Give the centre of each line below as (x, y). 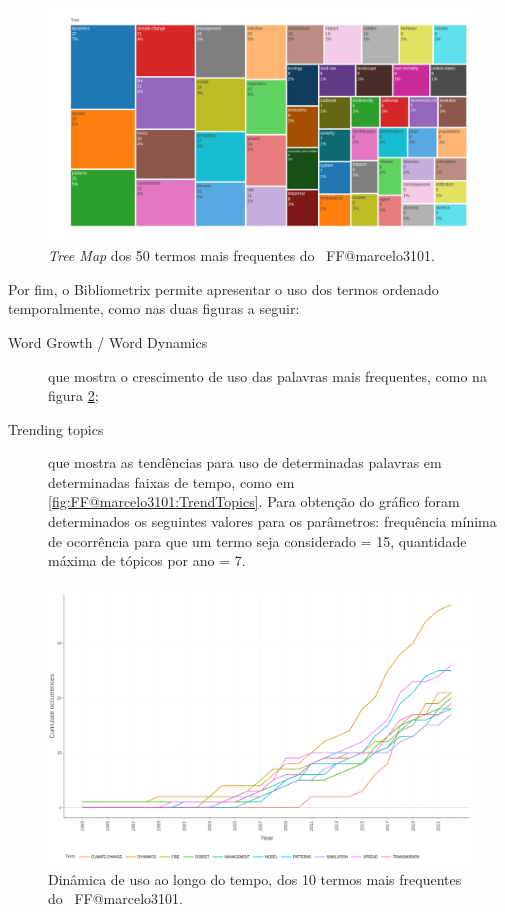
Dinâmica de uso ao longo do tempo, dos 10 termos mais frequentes (255, 878)
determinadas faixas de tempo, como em (171, 481)
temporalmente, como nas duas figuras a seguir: (154, 308)
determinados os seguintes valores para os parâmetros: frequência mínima (272, 521)
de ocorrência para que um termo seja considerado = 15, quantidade (257, 540)
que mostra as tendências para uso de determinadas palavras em (245, 462)
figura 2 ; (73, 395)
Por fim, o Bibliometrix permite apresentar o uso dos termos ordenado (223, 288)
